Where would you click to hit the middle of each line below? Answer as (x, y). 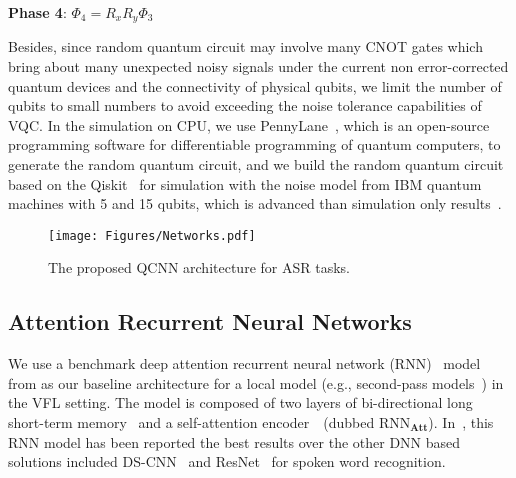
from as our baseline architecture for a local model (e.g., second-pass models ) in (256, 382)
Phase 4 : (37, 12)
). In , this (461, 422)
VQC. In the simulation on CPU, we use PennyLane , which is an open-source (249, 124)
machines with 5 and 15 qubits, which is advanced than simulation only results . (255, 203)
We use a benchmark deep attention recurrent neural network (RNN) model (244, 363)
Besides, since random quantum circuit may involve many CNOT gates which (245, 46)
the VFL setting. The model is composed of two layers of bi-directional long (240, 402)
